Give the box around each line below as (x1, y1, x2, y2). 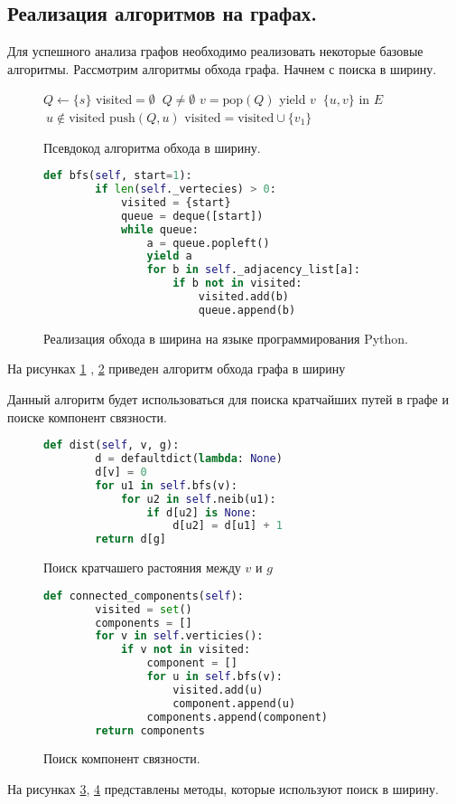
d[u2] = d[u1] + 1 (172, 519, 283, 533)
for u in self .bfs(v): (146, 670, 283, 684)
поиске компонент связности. (7, 407, 167, 426)
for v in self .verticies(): (95, 629, 264, 643)
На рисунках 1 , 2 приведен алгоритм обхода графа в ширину (7, 359, 346, 378)
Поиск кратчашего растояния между (43, 558, 241, 577)
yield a (146, 250, 192, 263)
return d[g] (95, 533, 167, 546)
